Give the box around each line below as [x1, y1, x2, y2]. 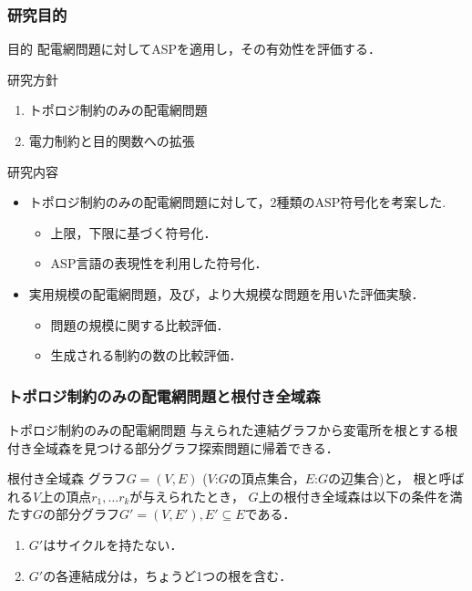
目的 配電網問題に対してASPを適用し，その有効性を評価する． [7, 39, 382, 58]
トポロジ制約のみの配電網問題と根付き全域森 [7, 384, 321, 407]
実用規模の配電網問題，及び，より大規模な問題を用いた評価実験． [28, 284, 425, 303]
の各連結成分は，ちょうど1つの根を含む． [43, 565, 292, 585]
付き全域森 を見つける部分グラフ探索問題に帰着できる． [7, 438, 339, 457]
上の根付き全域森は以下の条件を [258, 486, 450, 505]
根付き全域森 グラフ [7, 469, 127, 488]
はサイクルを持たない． [43, 534, 183, 554]
